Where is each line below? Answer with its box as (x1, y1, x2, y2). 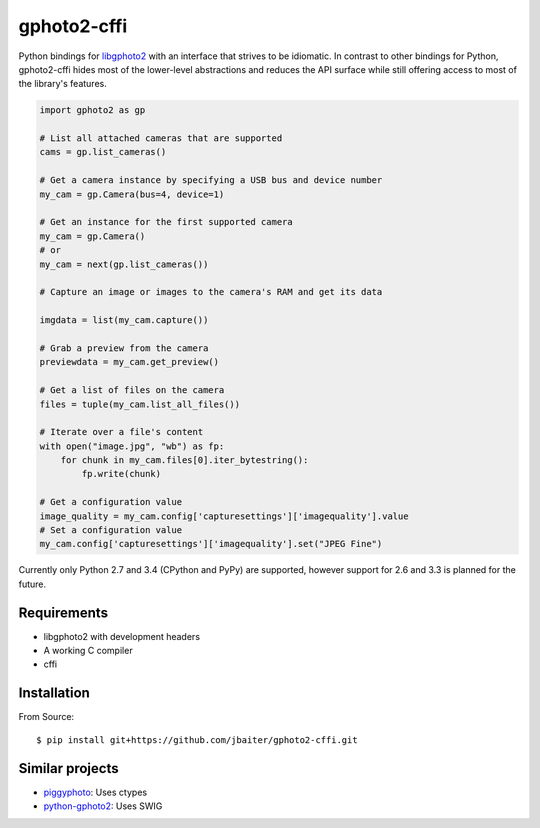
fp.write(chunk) (81, 468, 162, 480)
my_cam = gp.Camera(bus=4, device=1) (39, 188, 225, 200)
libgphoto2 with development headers (43, 630, 200, 642)
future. (18, 578, 47, 590)
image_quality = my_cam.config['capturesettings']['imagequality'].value (39, 510, 409, 522)
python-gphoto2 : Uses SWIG (43, 800, 163, 812)
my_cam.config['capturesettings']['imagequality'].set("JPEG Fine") (39, 538, 383, 550)
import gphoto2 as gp (39, 105, 146, 116)
